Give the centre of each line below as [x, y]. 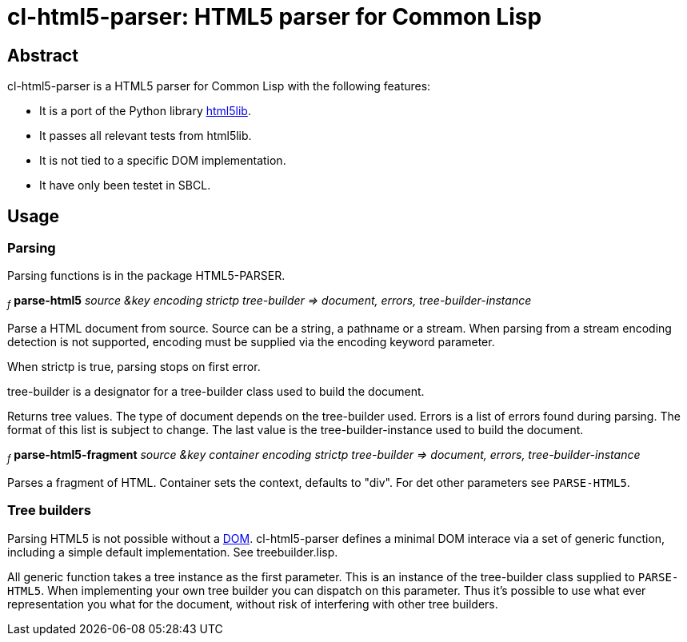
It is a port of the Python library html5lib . [145, 111]
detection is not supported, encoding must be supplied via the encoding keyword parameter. [251, 342]
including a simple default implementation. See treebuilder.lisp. [173, 552]
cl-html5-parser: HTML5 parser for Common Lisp [275, 17]
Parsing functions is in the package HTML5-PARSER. [146, 276]
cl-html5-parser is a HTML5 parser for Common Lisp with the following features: [219, 86]
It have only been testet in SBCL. [125, 185]
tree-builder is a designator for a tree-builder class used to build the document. [216, 392]
